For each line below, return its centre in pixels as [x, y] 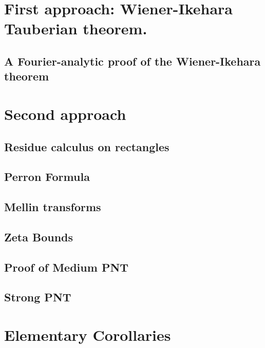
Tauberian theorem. [76, 28]
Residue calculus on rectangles [87, 146]
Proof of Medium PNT [67, 267]
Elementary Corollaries [88, 334]
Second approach [65, 114]
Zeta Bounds [39, 237]
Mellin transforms [53, 207]
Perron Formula [47, 177]
